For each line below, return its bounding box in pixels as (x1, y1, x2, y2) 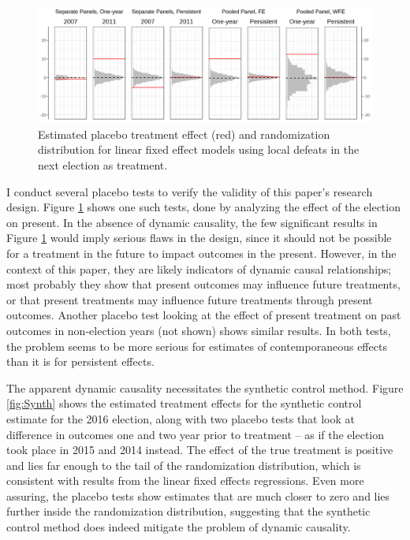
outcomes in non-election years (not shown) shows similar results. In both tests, (6, 322, 391, 338)
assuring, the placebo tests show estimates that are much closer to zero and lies (6, 487, 390, 504)
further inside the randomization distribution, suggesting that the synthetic (6, 503, 371, 520)
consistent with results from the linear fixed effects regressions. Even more (6, 472, 364, 489)
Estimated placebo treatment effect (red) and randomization (38, 125, 330, 142)
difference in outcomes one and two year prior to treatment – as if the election (6, 426, 385, 442)
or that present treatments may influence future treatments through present (6, 291, 373, 307)
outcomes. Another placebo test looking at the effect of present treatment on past (6, 307, 401, 323)
